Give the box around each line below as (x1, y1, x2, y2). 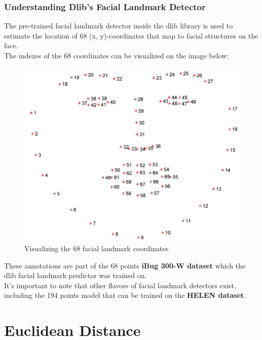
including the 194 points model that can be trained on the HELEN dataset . (4, 290, 246, 300)
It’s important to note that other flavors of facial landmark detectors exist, (4, 280, 236, 290)
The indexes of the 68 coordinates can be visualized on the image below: (4, 50, 229, 60)
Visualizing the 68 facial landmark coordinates (24, 243, 169, 253)
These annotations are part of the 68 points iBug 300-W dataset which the (4, 260, 246, 270)
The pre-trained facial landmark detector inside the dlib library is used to (4, 20, 233, 31)
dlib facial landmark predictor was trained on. (4, 270, 147, 281)
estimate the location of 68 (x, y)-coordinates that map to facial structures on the (4, 30, 258, 41)
